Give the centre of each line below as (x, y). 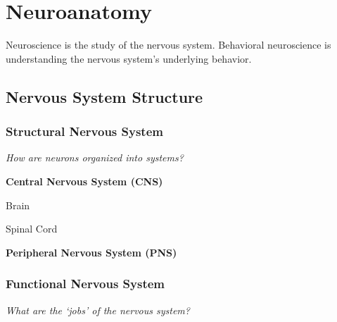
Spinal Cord (32, 229)
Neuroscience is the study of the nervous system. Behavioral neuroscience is (168, 45)
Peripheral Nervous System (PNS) (91, 252)
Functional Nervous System (85, 284)
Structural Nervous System (84, 131)
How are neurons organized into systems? (95, 157)
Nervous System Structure (104, 96)
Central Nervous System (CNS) (84, 181)
